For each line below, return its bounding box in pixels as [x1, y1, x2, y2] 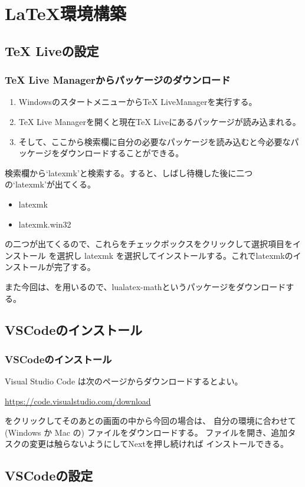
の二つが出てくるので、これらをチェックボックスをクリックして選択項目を [5, 238, 293, 250]
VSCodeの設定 [5, 466, 93, 485]
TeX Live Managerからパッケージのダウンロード [5, 73, 231, 87]
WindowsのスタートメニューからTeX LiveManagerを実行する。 [18, 96, 257, 108]
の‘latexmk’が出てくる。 [5, 178, 96, 190]
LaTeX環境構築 [5, 1, 126, 25]
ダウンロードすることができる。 [60, 147, 184, 159]
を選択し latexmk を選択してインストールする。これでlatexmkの [48, 249, 293, 261]
